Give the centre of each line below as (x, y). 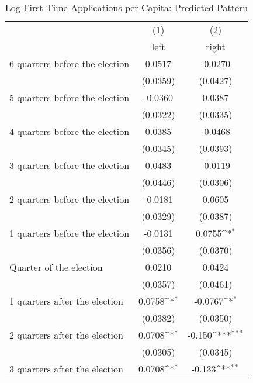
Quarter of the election (56, 267)
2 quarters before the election (70, 199)
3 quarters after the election (66, 369)
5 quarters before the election (70, 97)
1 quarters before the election (70, 233)
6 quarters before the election (70, 63)
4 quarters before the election (70, 131)
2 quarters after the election (66, 335)
